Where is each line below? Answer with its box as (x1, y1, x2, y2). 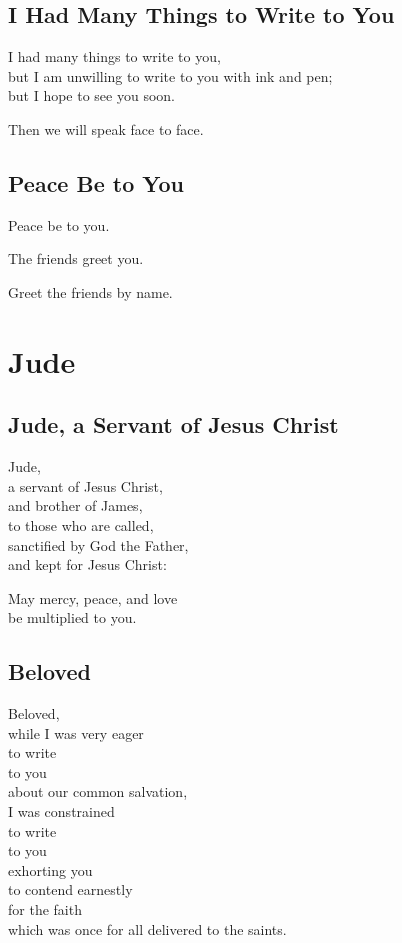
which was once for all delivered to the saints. (8, 918, 287, 939)
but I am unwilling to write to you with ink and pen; (8, 65, 333, 86)
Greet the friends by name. (8, 281, 173, 302)
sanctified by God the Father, (8, 534, 189, 555)
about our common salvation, (8, 781, 188, 802)
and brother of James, (8, 495, 143, 516)
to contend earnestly (8, 879, 133, 900)
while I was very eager (8, 722, 144, 743)
